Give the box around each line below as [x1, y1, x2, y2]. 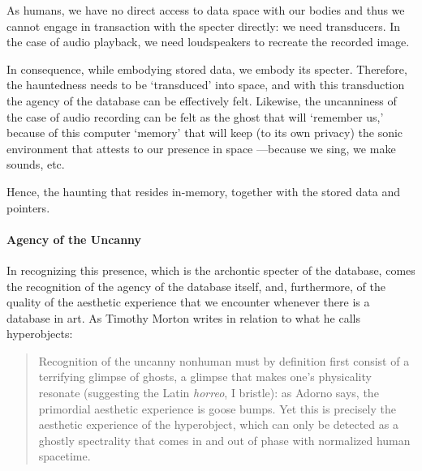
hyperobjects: [6, 325, 73, 342]
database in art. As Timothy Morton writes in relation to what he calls [6, 309, 361, 326]
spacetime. [38, 447, 91, 465]
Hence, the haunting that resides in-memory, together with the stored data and [6, 182, 400, 199]
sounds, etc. [6, 156, 65, 173]
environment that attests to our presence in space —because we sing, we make [6, 139, 396, 156]
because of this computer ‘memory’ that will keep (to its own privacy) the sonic [6, 124, 403, 141]
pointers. [6, 199, 50, 216]
